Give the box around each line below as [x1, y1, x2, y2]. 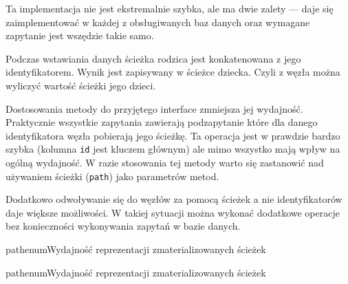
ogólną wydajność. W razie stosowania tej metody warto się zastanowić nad [6, 155, 324, 169]
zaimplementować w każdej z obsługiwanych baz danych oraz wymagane [6, 14, 310, 29]
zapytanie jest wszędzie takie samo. [6, 28, 154, 43]
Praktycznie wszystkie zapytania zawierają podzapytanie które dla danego [6, 115, 318, 129]
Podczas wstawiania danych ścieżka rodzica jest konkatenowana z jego [6, 51, 301, 65]
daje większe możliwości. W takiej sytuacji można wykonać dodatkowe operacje [6, 205, 340, 219]
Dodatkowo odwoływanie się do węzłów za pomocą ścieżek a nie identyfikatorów [6, 192, 342, 206]
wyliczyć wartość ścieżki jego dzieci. [6, 78, 156, 92]
